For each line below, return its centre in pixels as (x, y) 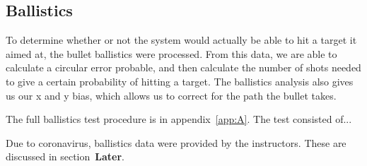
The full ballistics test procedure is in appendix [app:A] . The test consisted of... (179, 119)
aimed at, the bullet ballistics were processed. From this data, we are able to (171, 53)
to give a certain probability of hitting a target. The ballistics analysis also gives (180, 81)
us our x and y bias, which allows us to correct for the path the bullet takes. (171, 95)
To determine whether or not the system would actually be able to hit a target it (181, 40)
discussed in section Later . (65, 156)
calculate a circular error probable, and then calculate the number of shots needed (183, 67)
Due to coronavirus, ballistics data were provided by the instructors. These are (176, 142)
